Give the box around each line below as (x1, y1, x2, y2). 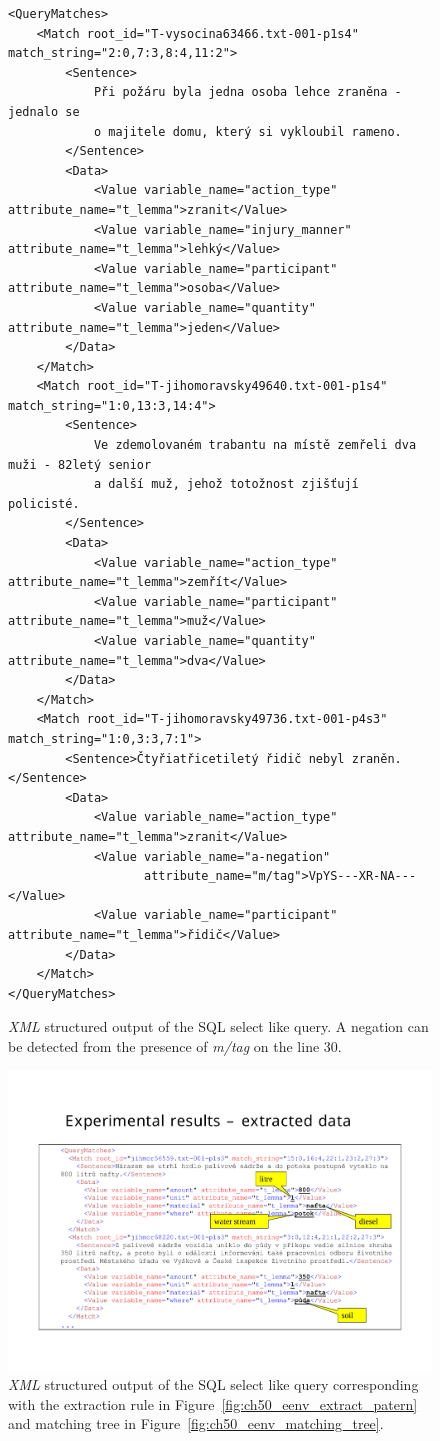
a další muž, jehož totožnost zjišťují (93, 477, 359, 492)
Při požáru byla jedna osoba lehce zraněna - (93, 85, 402, 100)
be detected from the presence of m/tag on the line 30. (8, 1035, 342, 1056)
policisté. (8, 496, 80, 511)
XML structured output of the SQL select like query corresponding (8, 1374, 419, 1395)
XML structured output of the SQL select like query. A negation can (8, 1016, 429, 1037)
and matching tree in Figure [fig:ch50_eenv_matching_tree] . (8, 1413, 384, 1434)
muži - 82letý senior (8, 457, 152, 472)
